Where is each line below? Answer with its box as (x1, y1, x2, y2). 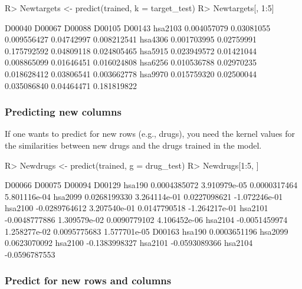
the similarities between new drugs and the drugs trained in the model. (5, 139, 262, 151)
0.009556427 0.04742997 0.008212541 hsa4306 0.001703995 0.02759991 (5, 33, 257, 45)
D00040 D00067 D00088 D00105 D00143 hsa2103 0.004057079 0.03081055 (5, 21, 271, 34)
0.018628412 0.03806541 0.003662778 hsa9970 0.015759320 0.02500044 (5, 67, 257, 80)
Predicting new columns (5, 104, 122, 119)
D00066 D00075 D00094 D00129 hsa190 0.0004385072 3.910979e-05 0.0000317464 (5, 179, 298, 191)
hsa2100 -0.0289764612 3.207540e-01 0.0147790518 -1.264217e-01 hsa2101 (5, 202, 268, 214)
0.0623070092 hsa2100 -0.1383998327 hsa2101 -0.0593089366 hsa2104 (5, 237, 253, 249)
